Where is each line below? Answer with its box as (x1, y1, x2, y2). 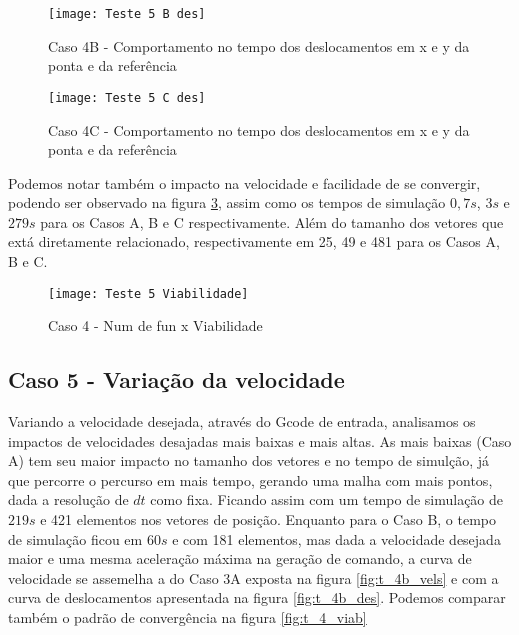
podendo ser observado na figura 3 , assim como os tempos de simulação (8, 192, 446, 213)
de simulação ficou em (8, 528, 143, 549)
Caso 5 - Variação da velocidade (8, 364, 345, 395)
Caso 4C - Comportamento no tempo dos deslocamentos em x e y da (48, 119, 470, 140)
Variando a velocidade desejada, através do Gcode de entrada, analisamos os (8, 411, 476, 432)
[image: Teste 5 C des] (48, 90, 206, 105)
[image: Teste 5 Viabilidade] (48, 286, 249, 301)
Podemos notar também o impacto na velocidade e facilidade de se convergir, (8, 172, 481, 193)
